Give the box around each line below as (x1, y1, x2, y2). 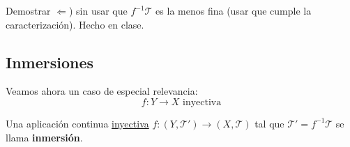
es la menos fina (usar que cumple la (155, 3, 312, 17)
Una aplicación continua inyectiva (6, 116, 149, 130)
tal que (254, 116, 284, 130)
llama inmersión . (6, 130, 83, 144)
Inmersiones (6, 51, 94, 72)
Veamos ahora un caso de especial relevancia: (6, 84, 198, 98)
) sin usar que (68, 3, 128, 17)
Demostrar (6, 3, 51, 17)
